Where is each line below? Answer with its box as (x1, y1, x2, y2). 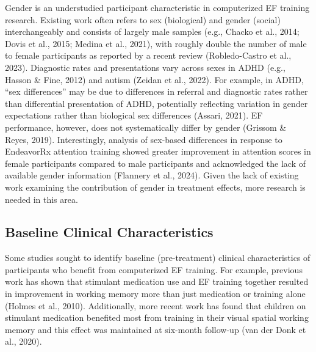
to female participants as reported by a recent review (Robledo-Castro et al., (5, 49, 292, 62)
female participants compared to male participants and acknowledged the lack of (5, 156, 306, 169)
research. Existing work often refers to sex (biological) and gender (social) (5, 13, 281, 26)
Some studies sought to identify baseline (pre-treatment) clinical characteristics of (5, 251, 311, 264)
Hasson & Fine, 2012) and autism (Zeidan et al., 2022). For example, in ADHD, (5, 73, 304, 86)
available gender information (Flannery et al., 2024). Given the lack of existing (5, 169, 299, 182)
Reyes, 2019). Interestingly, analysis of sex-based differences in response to (5, 133, 282, 145)
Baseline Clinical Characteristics (5, 222, 214, 241)
